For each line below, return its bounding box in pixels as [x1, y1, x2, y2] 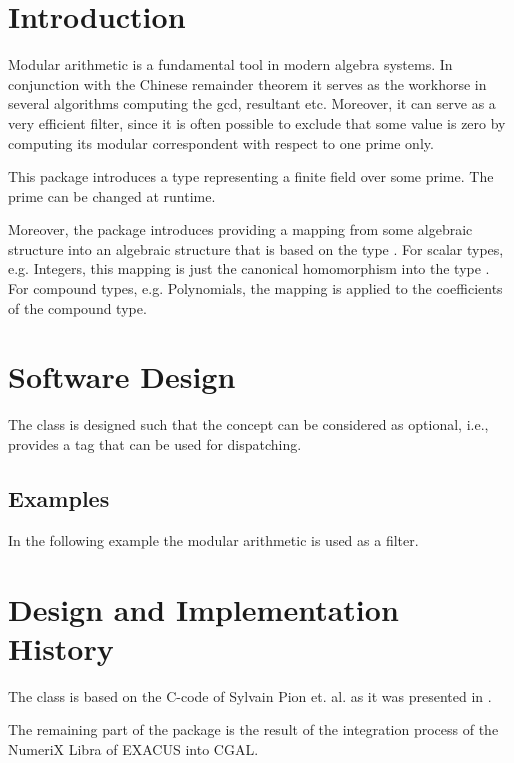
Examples [8, 482, 110, 513]
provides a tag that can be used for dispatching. [8, 433, 302, 454]
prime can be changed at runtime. [8, 185, 216, 206]
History [8, 627, 114, 668]
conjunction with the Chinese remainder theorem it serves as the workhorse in [8, 73, 487, 94]
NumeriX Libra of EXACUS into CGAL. [8, 738, 259, 759]
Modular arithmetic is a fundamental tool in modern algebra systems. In [8, 54, 453, 75]
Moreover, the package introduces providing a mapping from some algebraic [8, 219, 473, 240]
